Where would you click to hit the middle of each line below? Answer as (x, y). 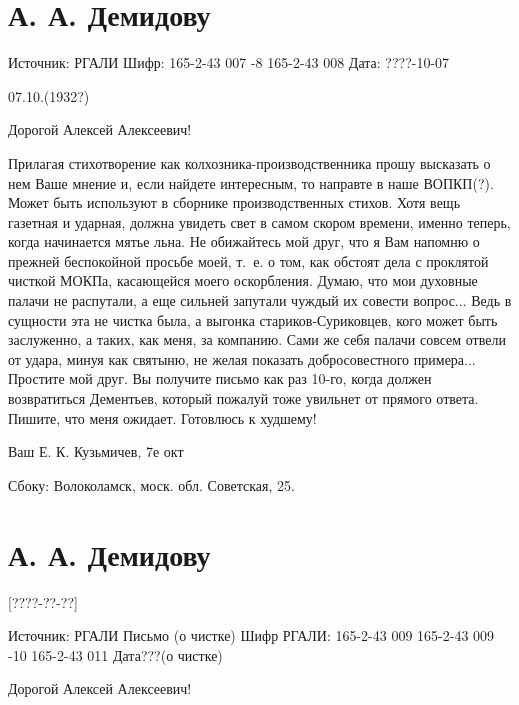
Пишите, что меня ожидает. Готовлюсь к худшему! (162, 417)
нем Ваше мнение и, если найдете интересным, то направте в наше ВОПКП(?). (251, 182)
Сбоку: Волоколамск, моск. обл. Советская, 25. (151, 484)
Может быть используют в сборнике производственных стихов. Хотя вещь (234, 202)
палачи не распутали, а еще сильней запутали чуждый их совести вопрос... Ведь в (260, 300)
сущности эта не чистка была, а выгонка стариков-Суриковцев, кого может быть (253, 319)
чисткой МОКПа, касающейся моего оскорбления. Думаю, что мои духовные (243, 280)
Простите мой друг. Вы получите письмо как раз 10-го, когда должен (220, 378)
